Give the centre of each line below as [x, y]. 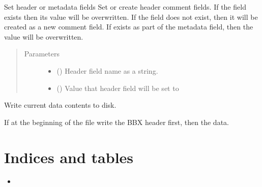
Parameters [42, 54]
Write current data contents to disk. [60, 105]
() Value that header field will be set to [118, 88]
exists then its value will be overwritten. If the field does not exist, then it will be [131, 17]
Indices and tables [69, 157]
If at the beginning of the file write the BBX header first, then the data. [117, 122]
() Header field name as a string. [107, 70]
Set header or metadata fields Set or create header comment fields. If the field [125, 7]
